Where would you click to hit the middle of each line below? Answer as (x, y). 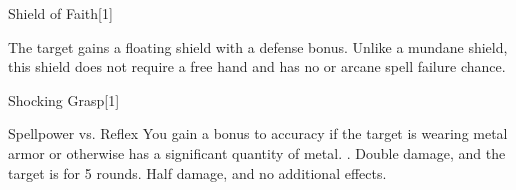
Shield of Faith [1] (60, 13)
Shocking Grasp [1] (64, 99)
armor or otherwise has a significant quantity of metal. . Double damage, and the (257, 152)
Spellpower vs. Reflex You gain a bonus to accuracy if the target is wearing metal (258, 133)
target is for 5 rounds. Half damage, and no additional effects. (197, 172)
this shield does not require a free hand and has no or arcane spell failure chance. (257, 66)
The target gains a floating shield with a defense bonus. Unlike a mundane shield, (258, 46)
